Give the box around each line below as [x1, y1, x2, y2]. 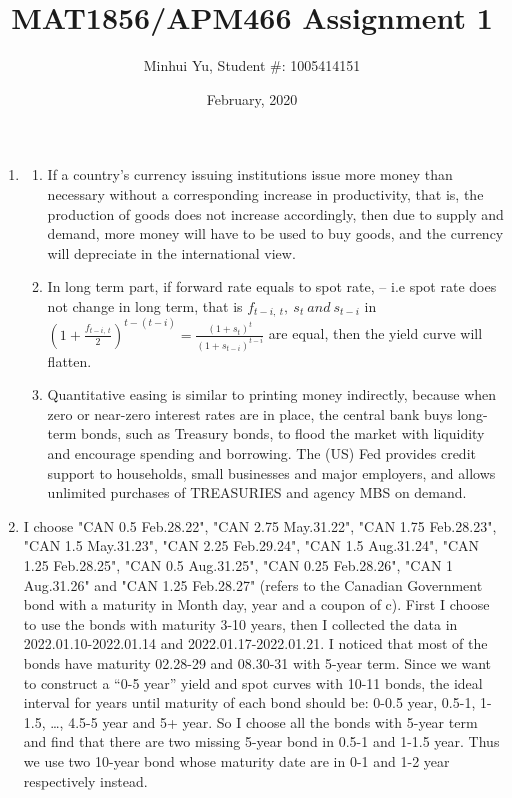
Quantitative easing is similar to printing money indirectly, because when [47, 384, 497, 405]
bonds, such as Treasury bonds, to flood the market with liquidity [81, 423, 485, 444]
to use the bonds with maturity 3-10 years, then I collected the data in [23, 613, 458, 634]
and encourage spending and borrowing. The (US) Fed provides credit [47, 443, 476, 464]
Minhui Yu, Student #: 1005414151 [143, 55, 361, 76]
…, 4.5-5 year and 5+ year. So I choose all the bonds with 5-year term [50, 711, 478, 732]
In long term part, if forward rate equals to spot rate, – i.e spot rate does [47, 276, 497, 297]
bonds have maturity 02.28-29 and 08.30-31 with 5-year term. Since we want [23, 652, 492, 673]
